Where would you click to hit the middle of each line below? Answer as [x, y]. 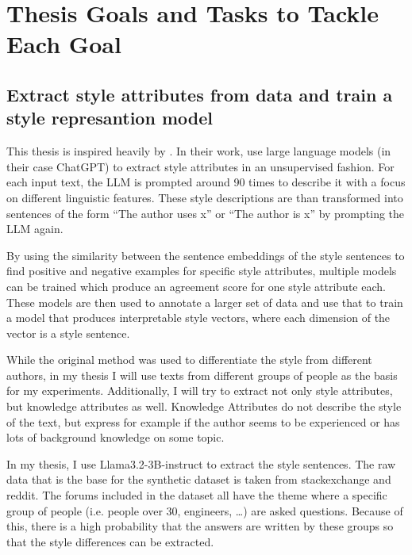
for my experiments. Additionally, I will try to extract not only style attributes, [200, 390]
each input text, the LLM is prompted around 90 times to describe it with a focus [206, 182]
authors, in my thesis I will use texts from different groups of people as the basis [202, 375]
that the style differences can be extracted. [110, 541]
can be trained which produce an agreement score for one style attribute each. [196, 286]
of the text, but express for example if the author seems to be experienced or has [203, 421]
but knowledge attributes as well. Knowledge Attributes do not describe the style [204, 406]
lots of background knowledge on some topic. [116, 437]
